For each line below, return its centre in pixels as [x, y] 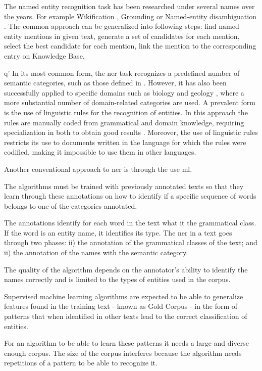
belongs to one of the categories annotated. [71, 205]
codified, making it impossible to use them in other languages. [100, 152]
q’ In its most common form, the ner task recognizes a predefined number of [122, 73]
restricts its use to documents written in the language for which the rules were [125, 142]
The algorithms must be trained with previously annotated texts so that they [124, 186]
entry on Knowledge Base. [44, 55]
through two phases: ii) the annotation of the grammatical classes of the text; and [131, 242]
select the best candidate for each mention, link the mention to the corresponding [130, 46]
